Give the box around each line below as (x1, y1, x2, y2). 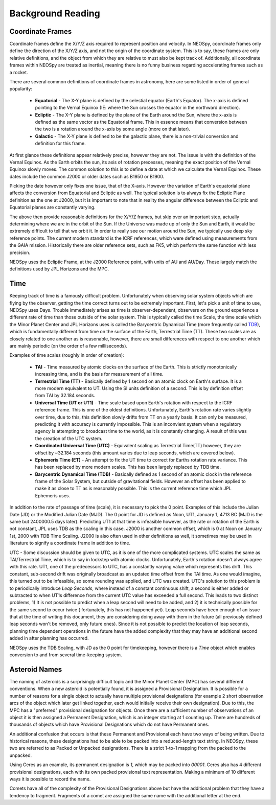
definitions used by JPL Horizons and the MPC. (9, 266, 109, 272)
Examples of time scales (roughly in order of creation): (9, 352, 125, 358)
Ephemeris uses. (35, 492, 71, 498)
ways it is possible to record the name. (9, 776, 91, 782)
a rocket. (9, 69, 28, 75)
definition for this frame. (35, 141, 86, 147)
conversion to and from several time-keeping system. (9, 652, 122, 658)
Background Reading (9, 8, 101, 19)
